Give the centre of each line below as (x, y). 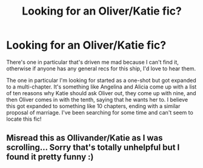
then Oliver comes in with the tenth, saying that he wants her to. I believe (97, 99)
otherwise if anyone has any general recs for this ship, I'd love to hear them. (101, 69)
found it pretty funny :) (50, 157)
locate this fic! (24, 119)
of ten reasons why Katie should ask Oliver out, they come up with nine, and (101, 93)
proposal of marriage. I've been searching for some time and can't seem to (100, 112)
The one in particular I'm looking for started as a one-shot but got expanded (101, 80)
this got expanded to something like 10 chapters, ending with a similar (93, 106)
